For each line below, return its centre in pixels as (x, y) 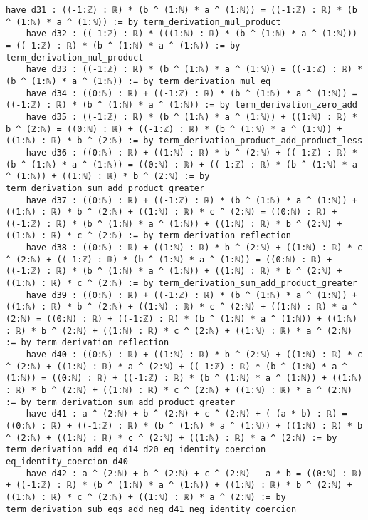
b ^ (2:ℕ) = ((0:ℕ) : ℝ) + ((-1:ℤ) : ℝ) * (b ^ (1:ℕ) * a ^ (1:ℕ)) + (174, 129)
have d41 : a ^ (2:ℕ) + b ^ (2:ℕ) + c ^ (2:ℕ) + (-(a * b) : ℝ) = (186, 414)
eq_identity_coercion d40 (67, 461)
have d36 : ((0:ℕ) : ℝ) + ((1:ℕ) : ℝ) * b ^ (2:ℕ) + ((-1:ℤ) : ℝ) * (191, 152)
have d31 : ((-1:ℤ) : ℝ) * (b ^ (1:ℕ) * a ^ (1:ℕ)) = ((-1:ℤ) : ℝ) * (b (182, 10)
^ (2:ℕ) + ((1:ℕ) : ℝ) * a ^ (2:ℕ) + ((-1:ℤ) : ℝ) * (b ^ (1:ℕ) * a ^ (177, 366)
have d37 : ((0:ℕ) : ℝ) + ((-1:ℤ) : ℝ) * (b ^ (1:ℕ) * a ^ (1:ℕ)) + (191, 200)
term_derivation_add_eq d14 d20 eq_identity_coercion (136, 450)
